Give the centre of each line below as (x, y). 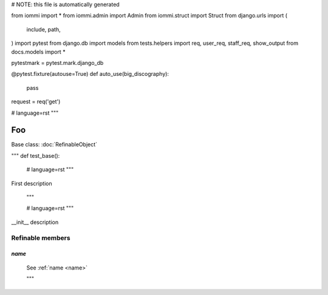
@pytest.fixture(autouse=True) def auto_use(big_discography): (90, 74)
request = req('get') (36, 102)
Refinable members (41, 238)
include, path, (43, 29)
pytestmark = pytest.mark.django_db (57, 63)
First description (32, 183)
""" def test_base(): (36, 155)
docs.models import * (39, 52)
